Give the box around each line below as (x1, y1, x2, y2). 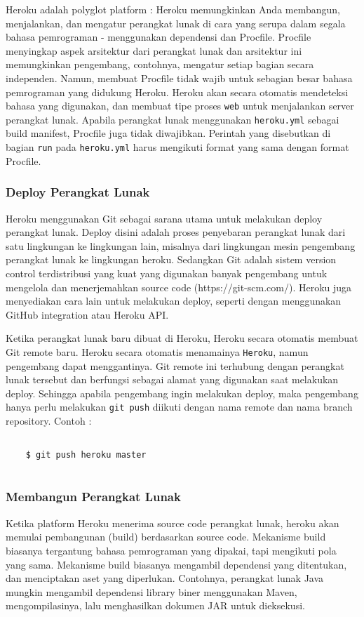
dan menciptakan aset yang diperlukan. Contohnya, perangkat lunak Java (6, 571, 324, 585)
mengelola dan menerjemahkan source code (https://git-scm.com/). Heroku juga (6, 279, 352, 294)
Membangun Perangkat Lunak (6, 488, 181, 505)
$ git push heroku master (25, 450, 147, 460)
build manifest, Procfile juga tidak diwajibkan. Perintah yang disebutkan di (6, 126, 331, 140)
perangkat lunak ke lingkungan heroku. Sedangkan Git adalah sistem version (6, 252, 337, 267)
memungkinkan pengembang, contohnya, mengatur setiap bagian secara (6, 57, 314, 72)
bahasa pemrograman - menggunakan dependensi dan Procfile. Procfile (6, 29, 311, 44)
